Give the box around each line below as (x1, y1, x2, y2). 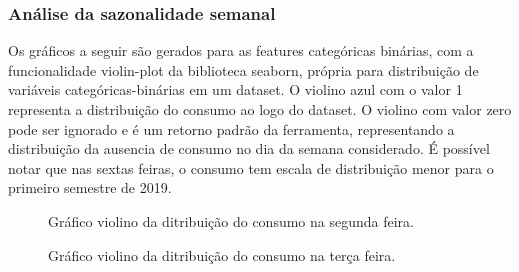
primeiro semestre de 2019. (8, 177, 172, 198)
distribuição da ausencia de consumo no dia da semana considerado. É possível (8, 138, 490, 159)
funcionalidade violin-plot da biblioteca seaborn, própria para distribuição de (8, 59, 479, 80)
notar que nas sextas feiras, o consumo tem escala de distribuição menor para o (8, 157, 494, 178)
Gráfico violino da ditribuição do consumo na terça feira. (48, 244, 396, 265)
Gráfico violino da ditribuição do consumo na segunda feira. (48, 210, 414, 231)
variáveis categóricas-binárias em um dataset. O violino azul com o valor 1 (8, 79, 463, 100)
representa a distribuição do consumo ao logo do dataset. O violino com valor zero (8, 99, 512, 119)
